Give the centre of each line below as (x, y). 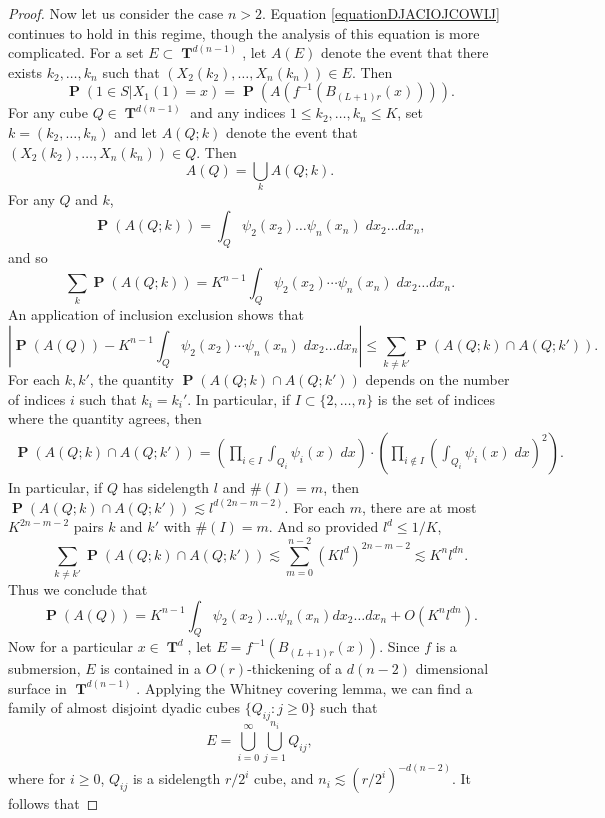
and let (136, 131)
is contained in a (151, 668)
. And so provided (323, 526)
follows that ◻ (53, 803)
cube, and (284, 778)
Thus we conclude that (78, 588)
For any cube (48, 112)
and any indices (238, 112)
